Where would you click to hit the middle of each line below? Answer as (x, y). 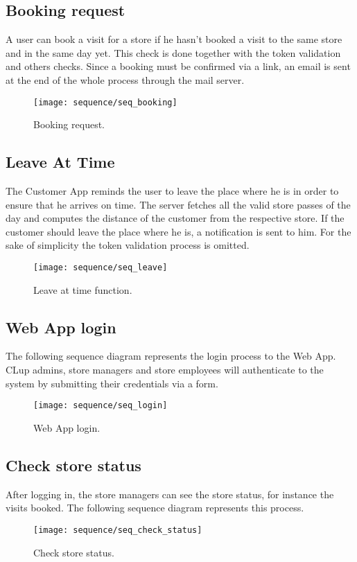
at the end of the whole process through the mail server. (125, 79)
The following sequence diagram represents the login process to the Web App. (171, 356)
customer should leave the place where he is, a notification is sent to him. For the (178, 231)
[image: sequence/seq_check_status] (118, 530)
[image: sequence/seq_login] (101, 406)
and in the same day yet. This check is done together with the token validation (173, 52)
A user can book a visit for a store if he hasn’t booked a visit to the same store (174, 39)
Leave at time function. (83, 289)
